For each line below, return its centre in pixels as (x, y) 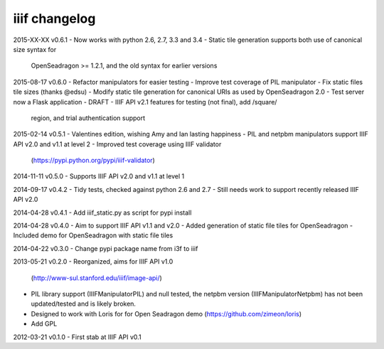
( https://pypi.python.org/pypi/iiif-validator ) (93, 161)
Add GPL (44, 324)
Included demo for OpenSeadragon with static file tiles (93, 235)
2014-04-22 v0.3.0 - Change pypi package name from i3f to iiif (106, 248)
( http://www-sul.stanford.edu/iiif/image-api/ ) (97, 278)
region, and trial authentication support (88, 118)
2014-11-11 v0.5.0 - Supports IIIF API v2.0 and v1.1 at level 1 (99, 176)
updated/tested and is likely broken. (84, 304)
